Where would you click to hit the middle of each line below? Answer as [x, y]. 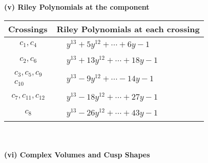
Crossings [28, 29]
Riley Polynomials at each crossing [128, 29]
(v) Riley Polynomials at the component [77, 7]
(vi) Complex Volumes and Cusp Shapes [77, 155]
